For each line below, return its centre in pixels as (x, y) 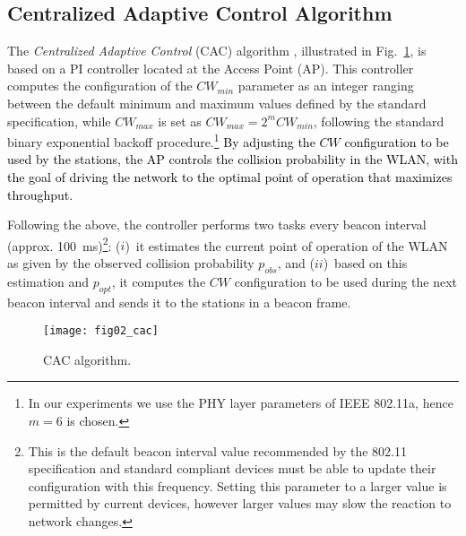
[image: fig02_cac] (101, 331)
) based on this (365, 263)
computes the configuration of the (100, 86)
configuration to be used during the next (345, 281)
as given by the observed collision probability (131, 263)
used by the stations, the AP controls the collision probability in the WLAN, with (233, 159)
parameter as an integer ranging (326, 86)
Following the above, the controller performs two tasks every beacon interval (217, 225)
